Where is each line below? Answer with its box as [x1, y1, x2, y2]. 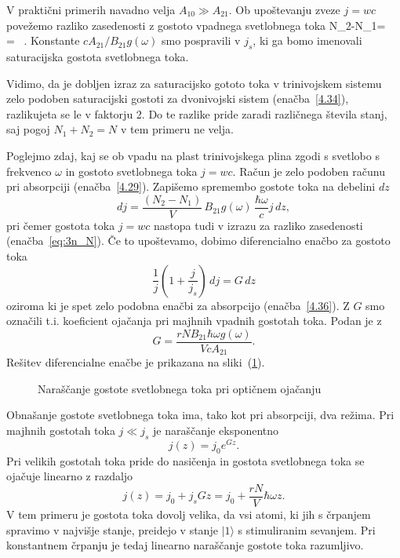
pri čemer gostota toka [6, 217, 115, 233]
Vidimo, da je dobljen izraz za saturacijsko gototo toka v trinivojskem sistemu [6, 75, 382, 91]
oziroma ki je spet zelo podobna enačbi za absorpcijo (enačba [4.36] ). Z [6, 297, 350, 313]
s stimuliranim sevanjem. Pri [238, 521, 376, 538]
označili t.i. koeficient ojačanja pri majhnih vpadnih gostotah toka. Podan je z [6, 312, 382, 329]
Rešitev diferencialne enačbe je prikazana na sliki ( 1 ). [6, 354, 265, 370]
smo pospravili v [161, 32, 241, 49]
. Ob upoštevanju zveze [228, 2, 340, 17]
